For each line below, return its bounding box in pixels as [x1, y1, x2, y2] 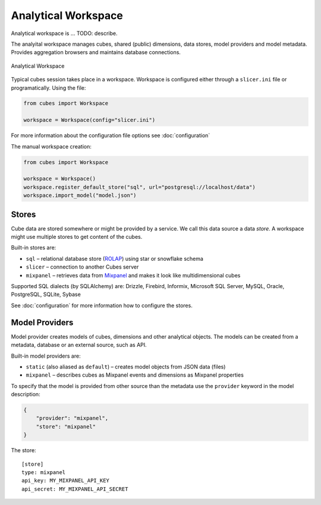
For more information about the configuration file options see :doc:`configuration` [11, 132, 210, 139]
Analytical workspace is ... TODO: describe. [11, 30, 118, 37]
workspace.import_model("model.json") [23, 192, 137, 199]
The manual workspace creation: [11, 143, 92, 150]
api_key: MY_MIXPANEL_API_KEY [21, 477, 110, 484]
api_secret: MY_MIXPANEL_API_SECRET [21, 485, 128, 493]
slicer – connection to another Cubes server [26, 263, 139, 270]
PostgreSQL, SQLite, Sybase [11, 291, 81, 298]
